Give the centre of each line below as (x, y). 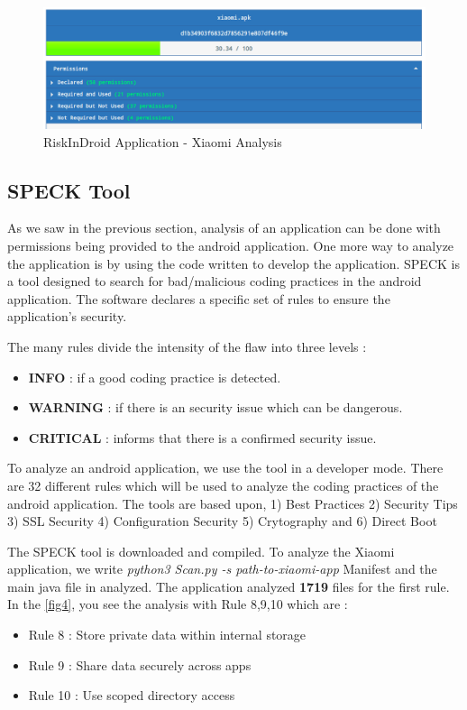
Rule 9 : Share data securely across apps (140, 664)
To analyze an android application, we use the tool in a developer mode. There (225, 468)
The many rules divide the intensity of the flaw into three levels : (187, 346)
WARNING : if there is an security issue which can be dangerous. (215, 407)
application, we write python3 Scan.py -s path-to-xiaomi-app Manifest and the (222, 569)
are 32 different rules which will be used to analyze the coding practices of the (223, 485)
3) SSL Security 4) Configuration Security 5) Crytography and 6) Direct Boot (222, 521)
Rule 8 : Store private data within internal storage (167, 635)
